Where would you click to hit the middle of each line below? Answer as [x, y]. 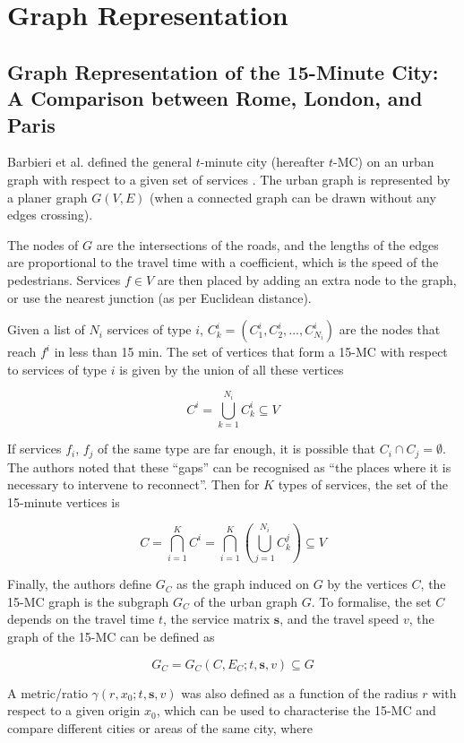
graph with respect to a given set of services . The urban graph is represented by [229, 179]
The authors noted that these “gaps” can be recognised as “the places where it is [229, 467]
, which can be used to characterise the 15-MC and [296, 710]
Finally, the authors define [79, 584]
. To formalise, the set [371, 601]
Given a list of [46, 329]
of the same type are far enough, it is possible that [237, 449]
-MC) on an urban [384, 162]
